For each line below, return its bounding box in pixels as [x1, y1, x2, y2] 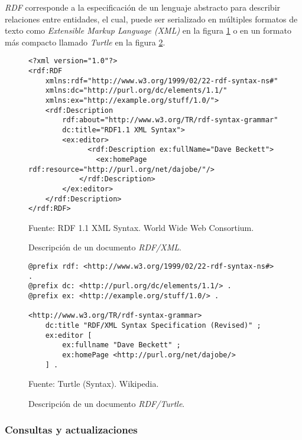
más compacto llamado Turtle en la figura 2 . [5, 35, 165, 48]
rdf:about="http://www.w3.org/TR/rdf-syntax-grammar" [62, 116, 278, 125]
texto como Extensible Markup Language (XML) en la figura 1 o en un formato [5, 24, 291, 37]
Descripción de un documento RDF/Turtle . [28, 397, 185, 409]
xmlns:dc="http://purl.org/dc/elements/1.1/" [45, 86, 228, 95]
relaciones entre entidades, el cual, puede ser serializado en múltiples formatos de [5, 12, 298, 25]
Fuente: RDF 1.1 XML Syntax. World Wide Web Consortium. [28, 221, 254, 233]
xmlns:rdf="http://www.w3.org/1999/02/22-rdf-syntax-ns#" [45, 76, 278, 85]
